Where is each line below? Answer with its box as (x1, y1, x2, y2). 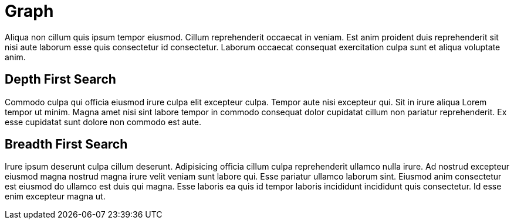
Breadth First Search (5, 137, 128, 152)
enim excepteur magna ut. (5, 191, 106, 202)
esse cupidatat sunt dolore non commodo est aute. (5, 116, 202, 127)
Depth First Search (5, 72, 116, 87)
